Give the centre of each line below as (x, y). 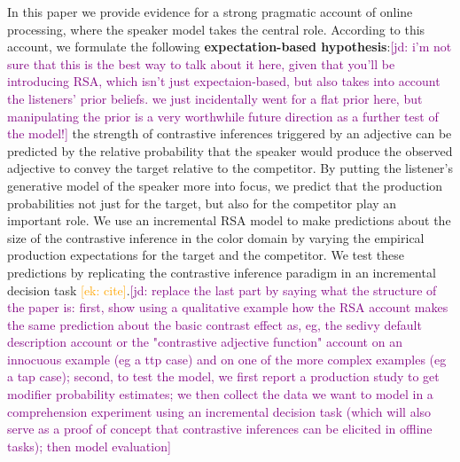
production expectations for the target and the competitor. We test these (206, 255)
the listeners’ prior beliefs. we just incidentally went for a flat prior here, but (215, 98)
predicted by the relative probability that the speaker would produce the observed (230, 150)
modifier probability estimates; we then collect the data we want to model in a (220, 394)
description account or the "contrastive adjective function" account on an (205, 342)
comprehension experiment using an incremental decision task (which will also (219, 411)
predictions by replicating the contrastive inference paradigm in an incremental (222, 272)
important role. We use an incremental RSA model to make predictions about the (229, 220)
